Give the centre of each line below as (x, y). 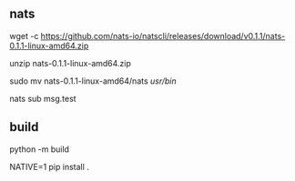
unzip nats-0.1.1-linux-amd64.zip (71, 63)
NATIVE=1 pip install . (49, 166)
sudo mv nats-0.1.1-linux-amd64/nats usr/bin (93, 81)
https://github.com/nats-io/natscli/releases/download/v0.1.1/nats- (163, 35)
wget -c (24, 35)
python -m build (40, 149)
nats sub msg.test (43, 98)
